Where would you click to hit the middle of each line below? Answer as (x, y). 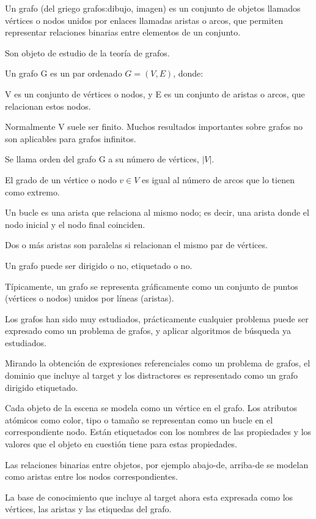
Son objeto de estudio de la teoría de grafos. (87, 52)
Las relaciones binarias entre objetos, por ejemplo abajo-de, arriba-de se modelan (157, 464)
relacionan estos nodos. (48, 106)
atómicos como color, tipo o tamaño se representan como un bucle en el (139, 419)
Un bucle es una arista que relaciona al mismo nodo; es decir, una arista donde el (157, 212)
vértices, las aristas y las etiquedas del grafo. (88, 509)
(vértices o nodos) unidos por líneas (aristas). (90, 298)
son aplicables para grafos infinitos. (71, 138)
